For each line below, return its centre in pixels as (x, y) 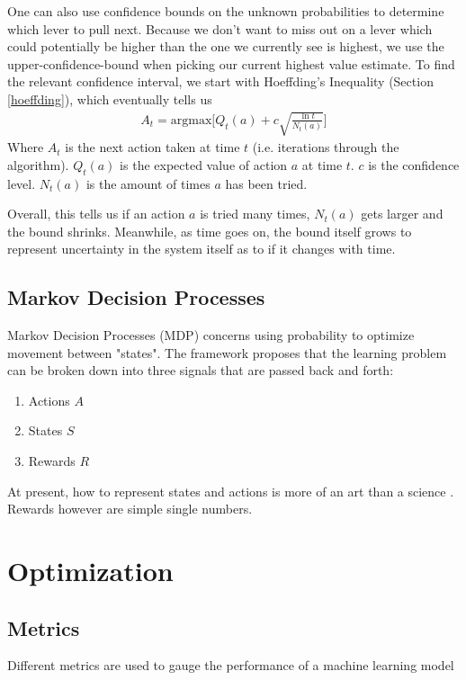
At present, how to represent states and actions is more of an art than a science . (231, 491)
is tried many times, (255, 214)
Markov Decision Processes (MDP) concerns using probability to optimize (211, 335)
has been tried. (266, 183)
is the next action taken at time (152, 147)
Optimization (90, 571)
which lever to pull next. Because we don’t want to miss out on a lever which (220, 28)
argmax (191, 120)
